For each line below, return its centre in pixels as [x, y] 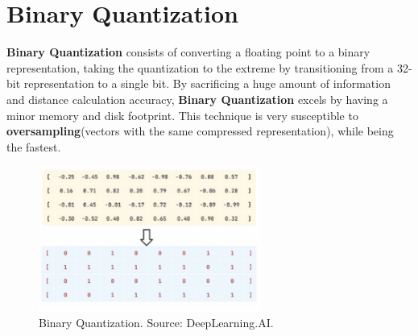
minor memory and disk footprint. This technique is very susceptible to [182, 115]
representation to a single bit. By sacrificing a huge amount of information [207, 83]
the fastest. [34, 146]
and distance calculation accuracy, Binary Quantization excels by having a [197, 99]
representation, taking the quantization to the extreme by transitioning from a [200, 67]
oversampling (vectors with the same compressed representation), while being [200, 131]
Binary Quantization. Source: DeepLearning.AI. [156, 323]
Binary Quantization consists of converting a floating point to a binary [188, 52]
